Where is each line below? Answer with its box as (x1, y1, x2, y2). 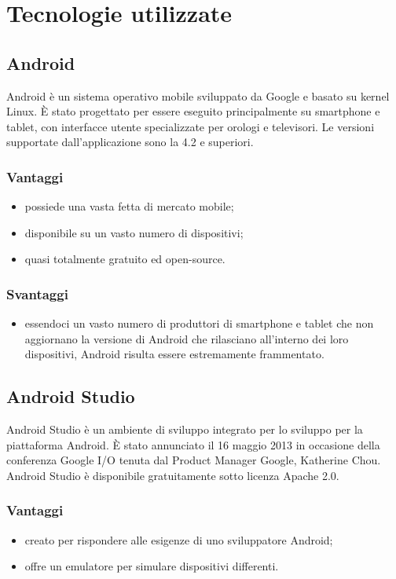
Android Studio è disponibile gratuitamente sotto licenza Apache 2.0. (6, 467, 339, 483)
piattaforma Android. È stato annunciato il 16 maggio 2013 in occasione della (6, 436, 380, 453)
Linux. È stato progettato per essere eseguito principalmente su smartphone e (6, 103, 380, 119)
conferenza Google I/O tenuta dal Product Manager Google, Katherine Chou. (6, 452, 381, 468)
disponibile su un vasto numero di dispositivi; (24, 224, 244, 240)
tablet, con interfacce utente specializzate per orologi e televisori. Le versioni (6, 118, 375, 134)
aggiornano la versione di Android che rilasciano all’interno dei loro (24, 330, 349, 346)
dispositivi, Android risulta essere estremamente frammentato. (24, 346, 324, 362)
